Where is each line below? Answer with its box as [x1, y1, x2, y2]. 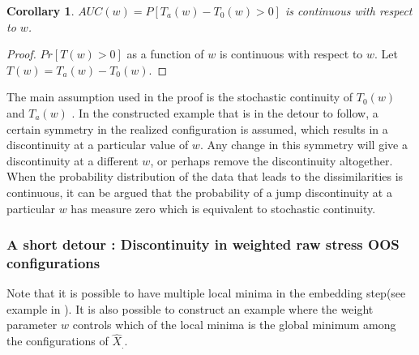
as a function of [126, 45, 204, 62]
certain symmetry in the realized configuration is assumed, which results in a [6, 120, 388, 137]
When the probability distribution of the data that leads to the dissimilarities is [6, 168, 404, 185]
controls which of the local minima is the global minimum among [72, 316, 396, 333]
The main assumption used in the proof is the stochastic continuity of [6, 88, 353, 105]
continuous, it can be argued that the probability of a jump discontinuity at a [6, 183, 392, 200]
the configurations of [6, 332, 109, 349]
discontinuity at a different [6, 152, 139, 169]
